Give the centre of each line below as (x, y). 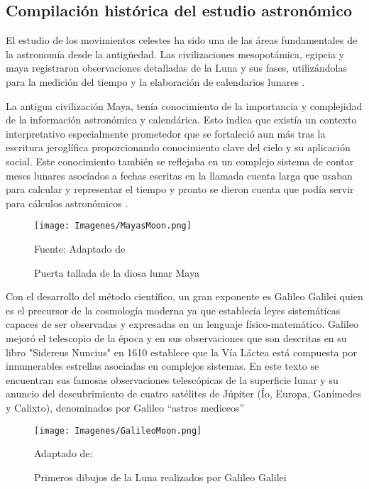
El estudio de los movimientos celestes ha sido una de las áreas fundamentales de (182, 40)
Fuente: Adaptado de (80, 248)
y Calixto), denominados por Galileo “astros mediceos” (125, 407)
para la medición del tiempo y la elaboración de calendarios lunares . (155, 81)
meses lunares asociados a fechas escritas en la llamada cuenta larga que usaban (179, 175)
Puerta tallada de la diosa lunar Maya (117, 272)
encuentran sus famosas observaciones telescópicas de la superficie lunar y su (172, 379)
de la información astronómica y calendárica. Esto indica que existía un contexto (181, 120)
